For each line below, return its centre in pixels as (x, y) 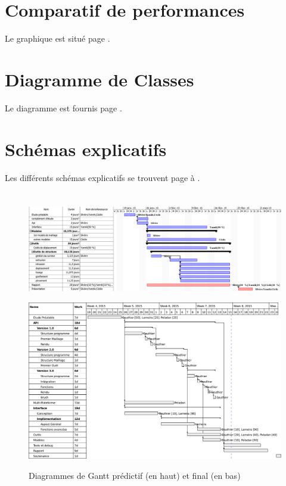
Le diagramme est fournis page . (63, 108)
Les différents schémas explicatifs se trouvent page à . (102, 177)
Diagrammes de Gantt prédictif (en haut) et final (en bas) (135, 476)
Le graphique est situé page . (57, 38)
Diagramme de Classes (100, 79)
